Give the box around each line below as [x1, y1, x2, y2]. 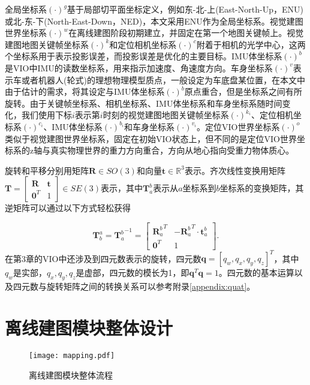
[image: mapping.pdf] [29, 351, 115, 360]
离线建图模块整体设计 [5, 315, 173, 340]
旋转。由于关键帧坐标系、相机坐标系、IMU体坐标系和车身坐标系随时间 [5, 97, 282, 109]
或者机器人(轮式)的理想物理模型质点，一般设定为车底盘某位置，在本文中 [21, 73, 305, 86]
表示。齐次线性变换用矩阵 [184, 164, 285, 176]
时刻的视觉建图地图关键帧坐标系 [103, 109, 229, 121]
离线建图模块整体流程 [29, 368, 113, 381]
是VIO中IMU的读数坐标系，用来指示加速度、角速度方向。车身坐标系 [5, 61, 273, 74]
